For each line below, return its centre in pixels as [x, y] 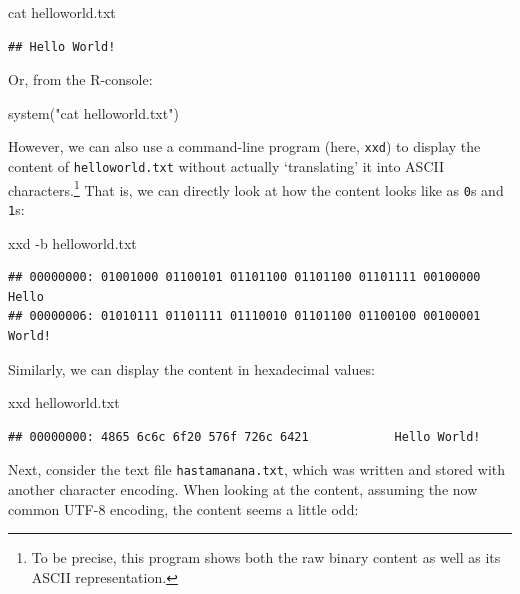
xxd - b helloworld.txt [72, 242]
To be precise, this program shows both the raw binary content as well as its [266, 557]
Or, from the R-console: [80, 79]
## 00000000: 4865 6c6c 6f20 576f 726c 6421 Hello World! [244, 436]
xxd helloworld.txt [64, 402]
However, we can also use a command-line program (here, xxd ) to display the [244, 146]
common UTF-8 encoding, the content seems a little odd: [183, 508]
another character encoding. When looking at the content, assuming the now [243, 489]
